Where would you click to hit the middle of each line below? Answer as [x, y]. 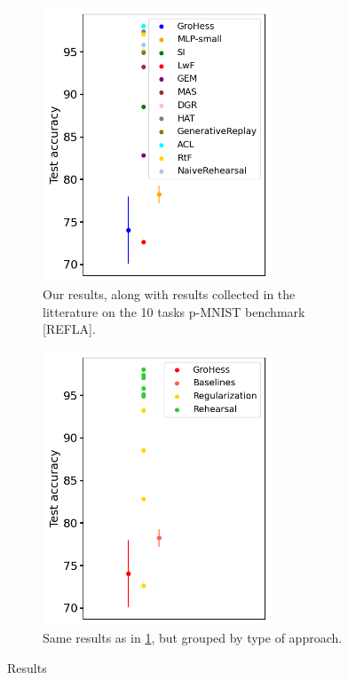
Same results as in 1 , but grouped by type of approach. [193, 638]
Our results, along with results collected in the [169, 294]
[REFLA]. [69, 329]
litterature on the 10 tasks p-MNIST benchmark [174, 311]
